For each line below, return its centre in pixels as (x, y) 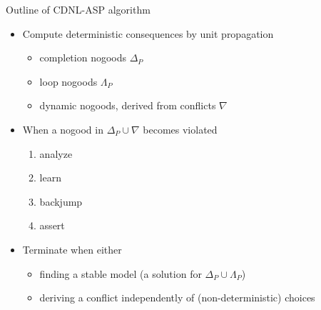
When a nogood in (63, 129)
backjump (61, 201)
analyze (56, 153)
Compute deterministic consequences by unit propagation (148, 33)
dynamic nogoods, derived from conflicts (128, 105)
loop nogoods (68, 81)
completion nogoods (83, 57)
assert (52, 225)
